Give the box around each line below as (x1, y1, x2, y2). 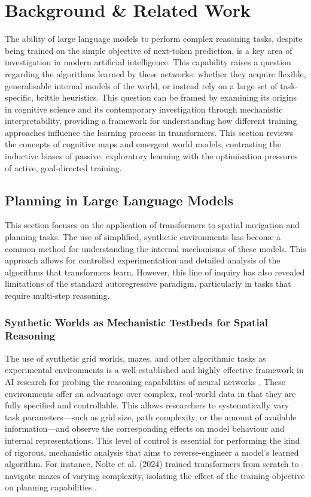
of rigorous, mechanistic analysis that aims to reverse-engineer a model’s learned (5, 446, 299, 458)
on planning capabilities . (5, 481, 97, 493)
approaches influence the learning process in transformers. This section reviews (5, 126, 294, 138)
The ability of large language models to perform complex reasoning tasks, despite (5, 32, 303, 45)
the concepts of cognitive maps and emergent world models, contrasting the (5, 138, 281, 150)
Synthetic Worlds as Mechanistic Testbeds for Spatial (5, 314, 269, 329)
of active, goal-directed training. (5, 161, 122, 174)
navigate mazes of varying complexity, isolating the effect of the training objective (5, 469, 305, 481)
